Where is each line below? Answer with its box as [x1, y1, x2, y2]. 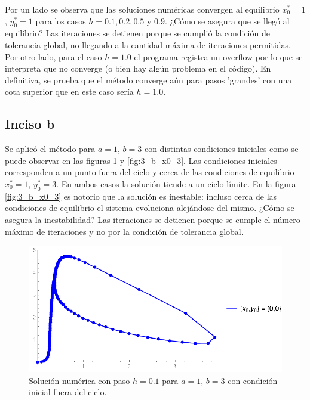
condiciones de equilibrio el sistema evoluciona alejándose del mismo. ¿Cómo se [5, 201, 294, 214]
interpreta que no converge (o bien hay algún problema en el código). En [5, 62, 271, 75]
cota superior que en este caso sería [5, 85, 134, 98]
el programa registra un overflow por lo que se [134, 50, 303, 63]
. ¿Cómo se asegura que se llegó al [164, 14, 290, 27]
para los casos [35, 14, 86, 27]
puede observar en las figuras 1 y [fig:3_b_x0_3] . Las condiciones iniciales [5, 154, 277, 166]
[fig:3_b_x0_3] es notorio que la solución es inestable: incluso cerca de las [5, 190, 277, 202]
